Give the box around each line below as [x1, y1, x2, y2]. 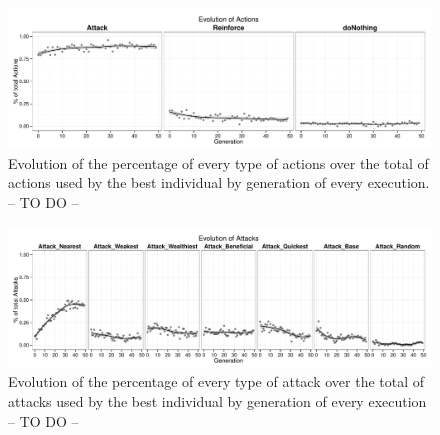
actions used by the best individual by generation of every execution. [8, 172, 430, 193]
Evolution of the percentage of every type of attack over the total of [8, 371, 425, 392]
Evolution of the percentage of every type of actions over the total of [8, 152, 429, 173]
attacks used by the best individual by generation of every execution [8, 390, 427, 411]
